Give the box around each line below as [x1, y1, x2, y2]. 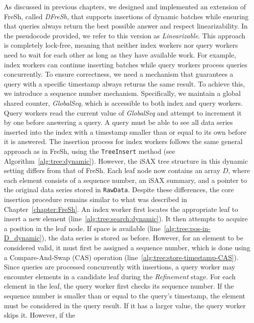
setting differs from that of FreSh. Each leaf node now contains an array [4, 165, 221, 176]
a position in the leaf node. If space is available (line [4, 223, 161, 233]
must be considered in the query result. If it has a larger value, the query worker [4, 300, 246, 310]
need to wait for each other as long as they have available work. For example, [4, 49, 236, 59]
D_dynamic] [4, 233, 42, 243]
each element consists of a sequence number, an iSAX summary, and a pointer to [4, 175, 247, 185]
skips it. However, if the [4, 310, 76, 320]
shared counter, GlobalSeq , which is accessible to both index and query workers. [4, 97, 243, 108]
